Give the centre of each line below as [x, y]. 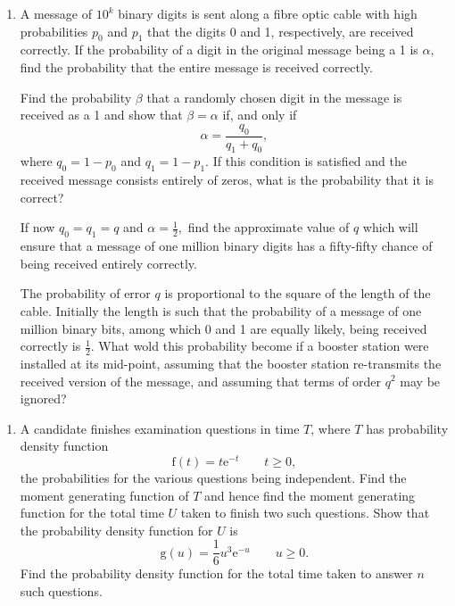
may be [420, 381]
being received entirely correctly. [108, 263]
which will [390, 227]
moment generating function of [104, 495]
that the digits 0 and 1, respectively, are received [281, 31]
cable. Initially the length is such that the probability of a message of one [221, 310]
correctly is [50, 346]
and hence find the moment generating [310, 495]
